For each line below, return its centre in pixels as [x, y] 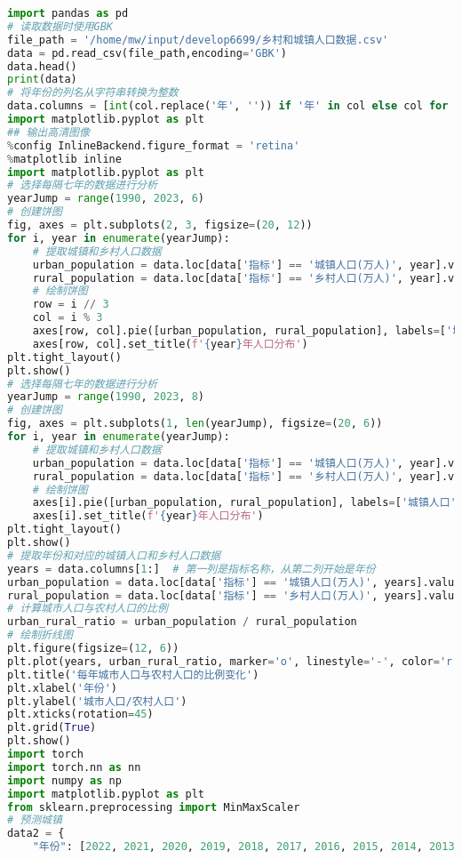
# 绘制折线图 [40, 635]
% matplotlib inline [64, 159]
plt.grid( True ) [52, 728]
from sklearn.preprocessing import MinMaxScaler [154, 807]
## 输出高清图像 [48, 132]
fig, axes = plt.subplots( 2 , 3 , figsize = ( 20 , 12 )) [160, 225]
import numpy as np [64, 780]
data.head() [42, 66]
